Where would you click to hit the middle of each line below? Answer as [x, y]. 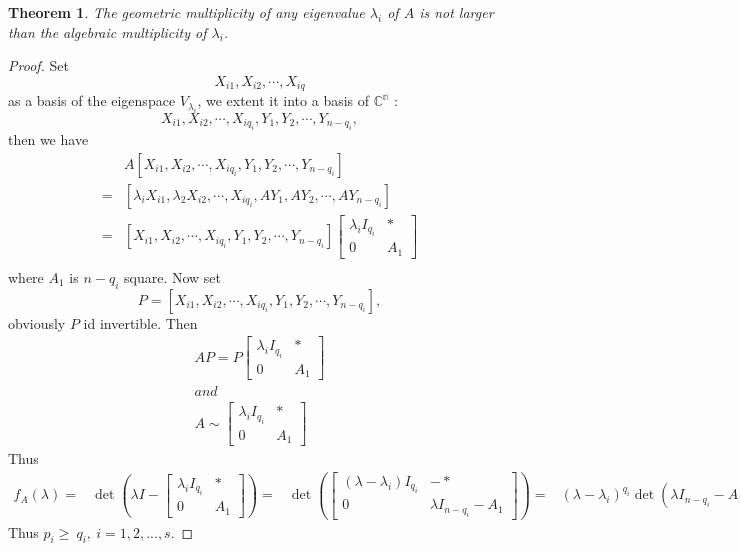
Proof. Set [38, 65]
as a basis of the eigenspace [92, 100]
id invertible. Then [140, 322]
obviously [37, 322]
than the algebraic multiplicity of [107, 31]
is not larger [456, 12]
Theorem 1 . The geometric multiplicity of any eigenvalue [186, 12]
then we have [48, 139]
